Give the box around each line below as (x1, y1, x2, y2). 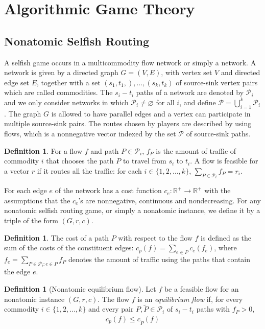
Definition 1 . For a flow (4, 145, 83, 156)
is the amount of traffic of (156, 145, 236, 156)
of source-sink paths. (186, 128, 251, 138)
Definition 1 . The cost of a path (4, 232, 109, 243)
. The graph (4, 108, 41, 119)
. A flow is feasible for (190, 155, 258, 166)
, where (214, 242, 237, 253)
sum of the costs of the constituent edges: (4, 242, 134, 253)
